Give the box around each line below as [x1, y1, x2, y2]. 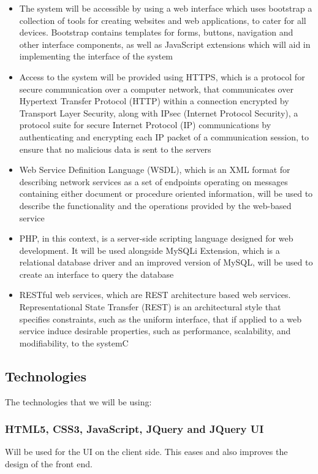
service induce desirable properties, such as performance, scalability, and [19, 324, 291, 337]
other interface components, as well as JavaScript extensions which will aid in [19, 37, 311, 50]
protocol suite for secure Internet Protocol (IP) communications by [19, 118, 271, 131]
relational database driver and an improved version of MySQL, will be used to [19, 256, 313, 269]
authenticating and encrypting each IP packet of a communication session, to [19, 130, 309, 143]
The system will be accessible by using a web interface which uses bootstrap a [19, 2, 312, 14]
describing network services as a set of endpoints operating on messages [19, 175, 288, 188]
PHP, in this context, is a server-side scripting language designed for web [19, 232, 293, 245]
